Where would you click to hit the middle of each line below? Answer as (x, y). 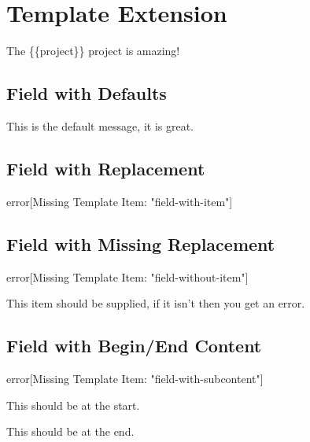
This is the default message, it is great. (100, 125)
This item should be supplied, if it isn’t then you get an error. (156, 303)
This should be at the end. (70, 431)
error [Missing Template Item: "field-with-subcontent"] (135, 378)
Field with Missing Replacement (141, 243)
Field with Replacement (106, 168)
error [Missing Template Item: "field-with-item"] (120, 201)
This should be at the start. (73, 405)
